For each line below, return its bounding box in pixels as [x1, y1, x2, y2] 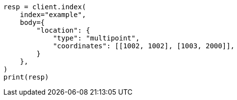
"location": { [36, 26, 91, 34]
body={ [20, 19, 45, 26]
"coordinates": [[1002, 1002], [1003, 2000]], [53, 42, 235, 50]
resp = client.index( [3, 3, 86, 11]
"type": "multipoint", [53, 34, 140, 42]
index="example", [20, 11, 86, 19]
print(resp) [3, 73, 49, 81]
